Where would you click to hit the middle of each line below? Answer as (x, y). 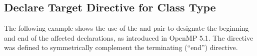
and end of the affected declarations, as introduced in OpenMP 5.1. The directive (129, 37)
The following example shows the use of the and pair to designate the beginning (126, 28)
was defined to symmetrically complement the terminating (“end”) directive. (121, 47)
